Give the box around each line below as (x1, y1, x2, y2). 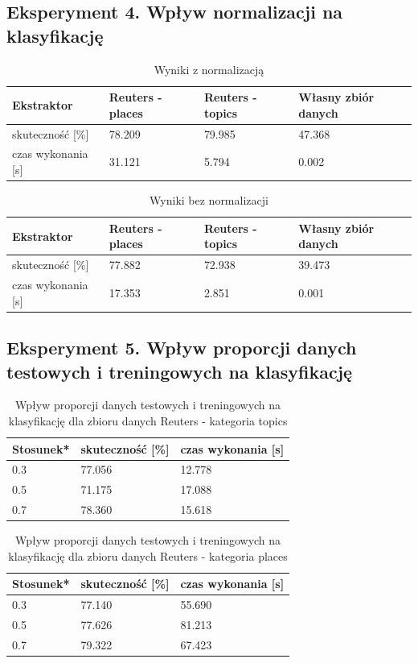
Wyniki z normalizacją (154, 60, 264, 77)
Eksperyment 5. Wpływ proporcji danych (6, 335, 357, 360)
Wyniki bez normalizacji (150, 192, 268, 209)
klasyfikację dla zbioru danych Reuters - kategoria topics (8, 412, 288, 429)
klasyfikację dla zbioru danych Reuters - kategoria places (8, 547, 288, 564)
